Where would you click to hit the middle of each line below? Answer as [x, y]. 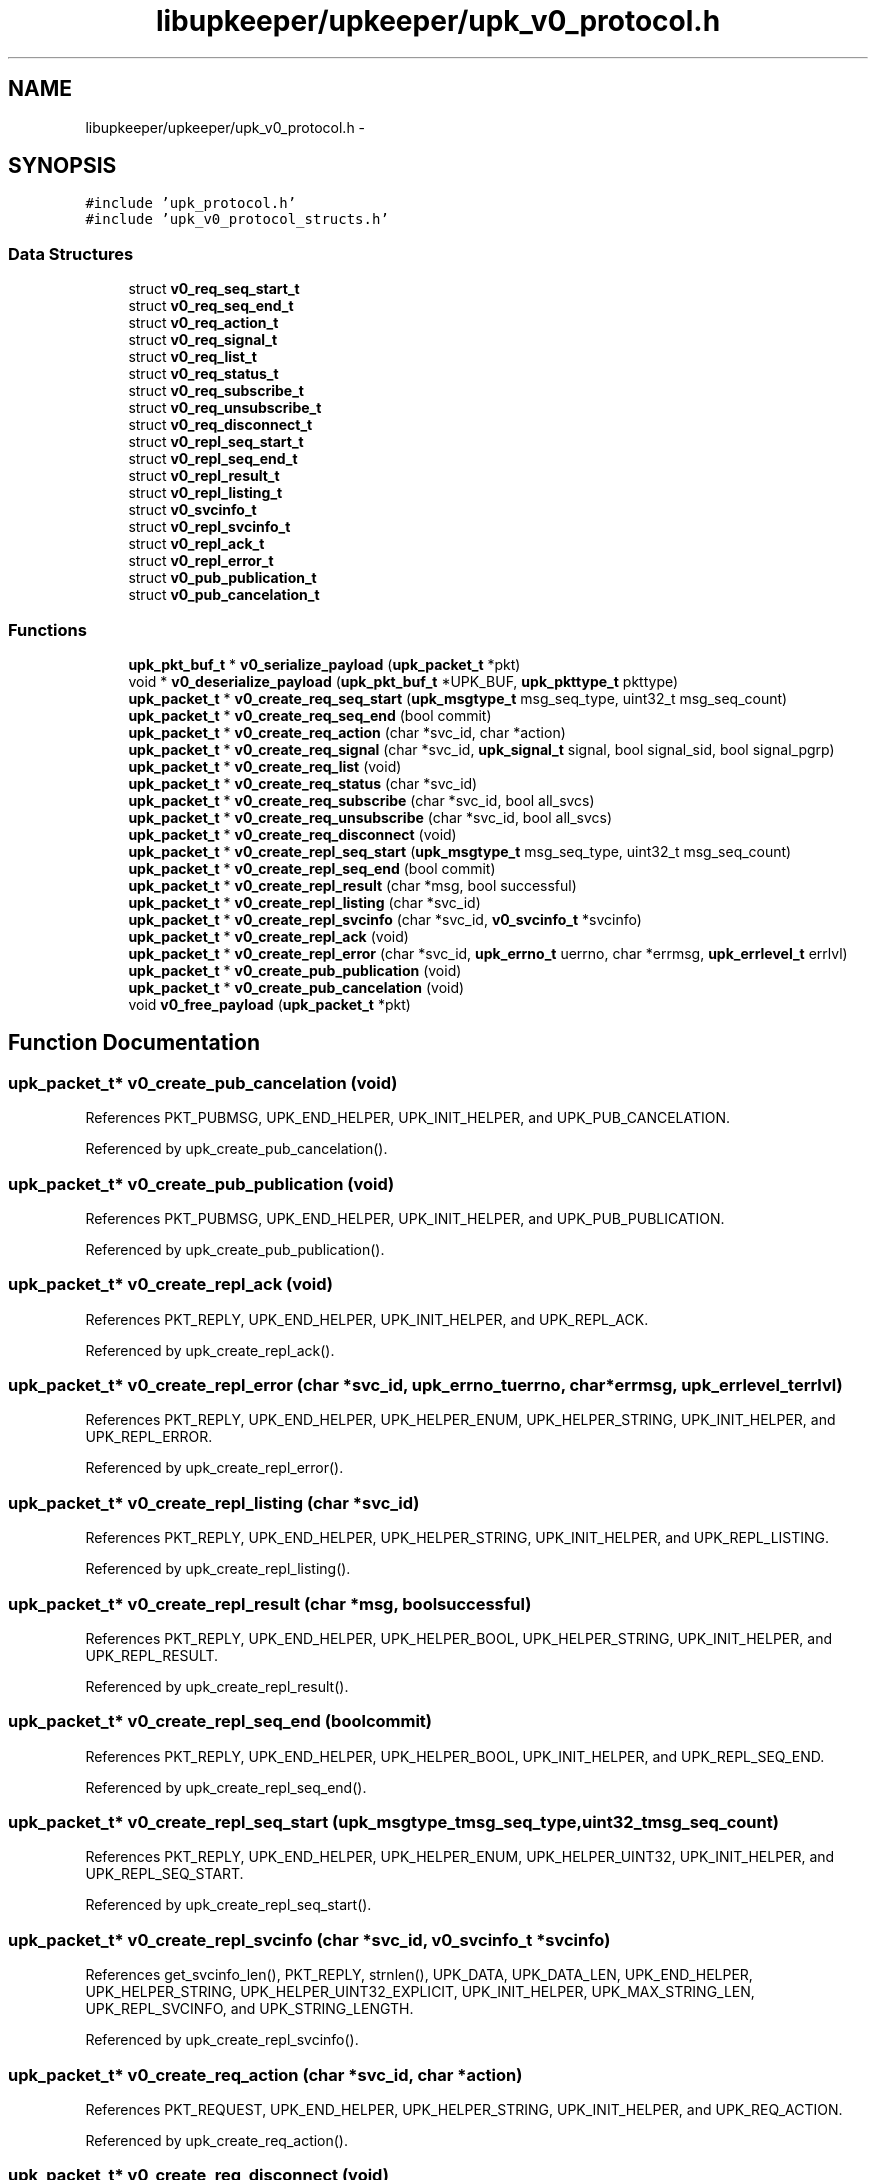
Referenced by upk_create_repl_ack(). [210, 1350]
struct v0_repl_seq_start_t [216, 442]
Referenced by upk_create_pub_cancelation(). [236, 1149]
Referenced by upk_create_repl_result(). [217, 1686]
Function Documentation [134, 1043]
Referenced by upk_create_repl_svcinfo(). [222, 2040]
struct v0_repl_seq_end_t [213, 459]
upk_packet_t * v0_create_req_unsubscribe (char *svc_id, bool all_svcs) [370, 817]
